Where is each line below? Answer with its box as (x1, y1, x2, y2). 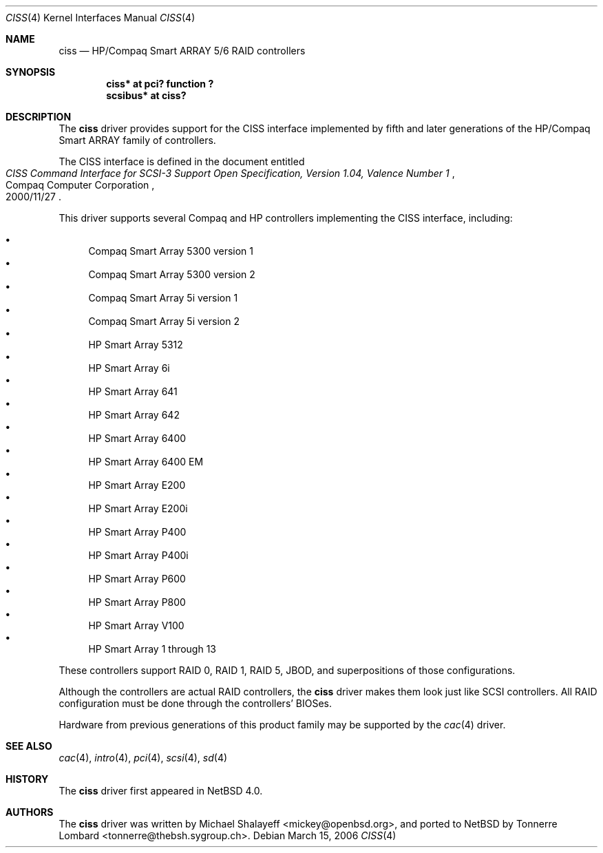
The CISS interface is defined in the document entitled (59, 156, 305, 167)
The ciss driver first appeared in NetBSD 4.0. (59, 785, 263, 797)
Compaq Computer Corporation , (6, 179, 155, 191)
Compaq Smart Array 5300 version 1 (88, 245, 254, 257)
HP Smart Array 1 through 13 (88, 643, 217, 655)
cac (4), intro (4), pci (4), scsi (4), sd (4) (59, 752, 228, 764)
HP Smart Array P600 (88, 573, 186, 585)
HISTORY (6, 773, 49, 785)
